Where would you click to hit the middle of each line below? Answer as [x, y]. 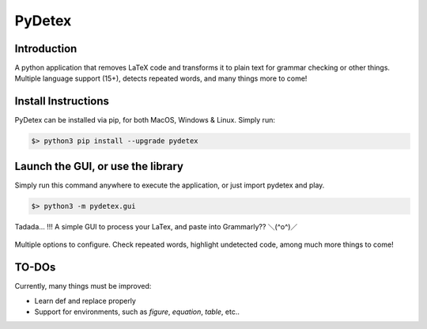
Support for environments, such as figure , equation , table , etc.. [137, 312]
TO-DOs [35, 268]
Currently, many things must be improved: [83, 286]
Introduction [46, 49]
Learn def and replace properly [85, 301]
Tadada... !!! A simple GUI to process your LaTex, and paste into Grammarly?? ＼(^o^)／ [156, 226]
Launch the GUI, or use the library [99, 166]
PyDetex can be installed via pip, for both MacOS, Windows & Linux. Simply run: [145, 120]
